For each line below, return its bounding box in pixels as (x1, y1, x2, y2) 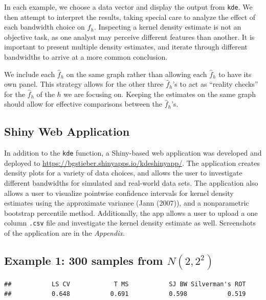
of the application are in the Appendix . (4, 228, 125, 238)
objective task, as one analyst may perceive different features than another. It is (4, 31, 255, 42)
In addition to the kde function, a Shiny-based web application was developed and (4, 147, 262, 158)
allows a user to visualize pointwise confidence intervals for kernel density (4, 187, 234, 198)
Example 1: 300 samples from (4, 253, 163, 268)
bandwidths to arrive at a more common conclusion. (4, 52, 168, 62)
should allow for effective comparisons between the (4, 98, 163, 109)
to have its (218, 68, 252, 79)
